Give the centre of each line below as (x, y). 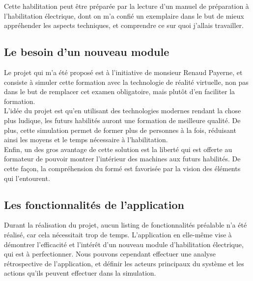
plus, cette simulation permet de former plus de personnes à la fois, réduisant (120, 130)
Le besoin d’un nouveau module (87, 52)
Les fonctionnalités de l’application (94, 204)
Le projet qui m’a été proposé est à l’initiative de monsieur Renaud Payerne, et (123, 72)
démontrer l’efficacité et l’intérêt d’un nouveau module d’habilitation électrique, (124, 244)
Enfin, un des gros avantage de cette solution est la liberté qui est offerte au (118, 149)
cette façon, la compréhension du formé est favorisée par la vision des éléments (122, 168)
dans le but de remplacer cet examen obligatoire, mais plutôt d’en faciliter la (120, 91)
